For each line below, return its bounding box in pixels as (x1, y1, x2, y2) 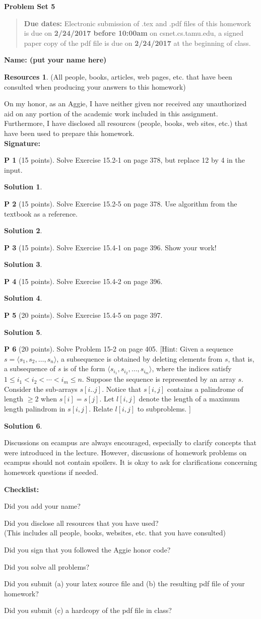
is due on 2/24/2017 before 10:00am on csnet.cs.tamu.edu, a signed (24, 28, 243, 38)
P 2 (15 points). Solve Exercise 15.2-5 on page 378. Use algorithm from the (4, 198, 237, 209)
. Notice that (102, 383, 142, 394)
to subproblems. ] (137, 403, 191, 414)
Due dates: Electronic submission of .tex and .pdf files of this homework (24, 18, 251, 28)
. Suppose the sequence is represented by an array (82, 374, 236, 384)
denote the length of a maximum (139, 393, 240, 404)
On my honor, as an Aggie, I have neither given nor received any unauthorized (4, 98, 247, 109)
